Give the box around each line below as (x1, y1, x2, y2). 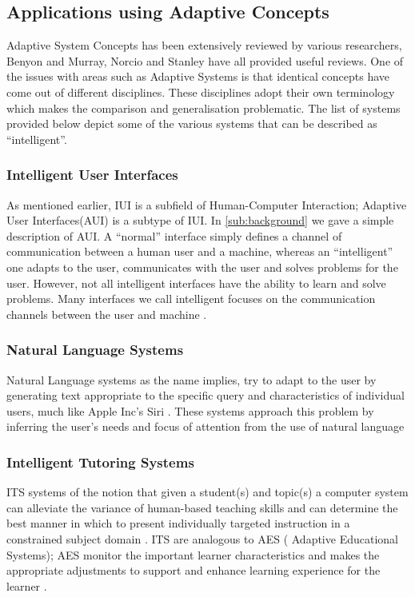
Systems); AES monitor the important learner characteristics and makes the (6, 546, 380, 563)
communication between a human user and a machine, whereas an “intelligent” (6, 243, 393, 260)
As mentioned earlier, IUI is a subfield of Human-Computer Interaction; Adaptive (6, 196, 407, 213)
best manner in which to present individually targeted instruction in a (6, 515, 350, 531)
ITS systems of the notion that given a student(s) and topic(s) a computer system (6, 484, 409, 500)
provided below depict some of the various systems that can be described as (6, 115, 377, 132)
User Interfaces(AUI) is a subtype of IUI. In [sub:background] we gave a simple (6, 212, 394, 229)
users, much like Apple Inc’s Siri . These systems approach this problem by (6, 402, 374, 419)
